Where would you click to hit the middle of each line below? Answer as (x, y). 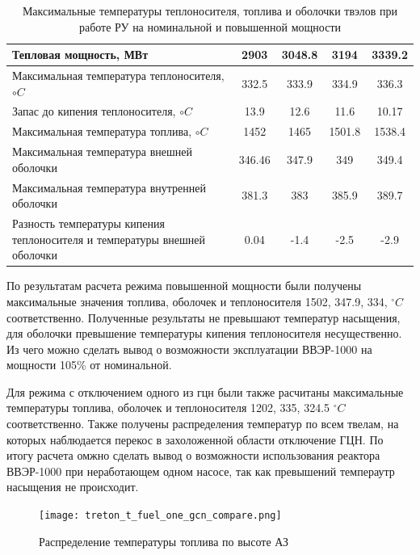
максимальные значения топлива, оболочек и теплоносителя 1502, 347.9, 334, (197, 301)
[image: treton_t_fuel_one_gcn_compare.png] (160, 516)
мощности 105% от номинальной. (89, 365)
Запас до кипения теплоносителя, (94, 111)
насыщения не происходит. (73, 487)
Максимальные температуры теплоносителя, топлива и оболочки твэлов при (210, 11)
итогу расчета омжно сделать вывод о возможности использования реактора (193, 455)
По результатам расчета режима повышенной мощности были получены (184, 286)
